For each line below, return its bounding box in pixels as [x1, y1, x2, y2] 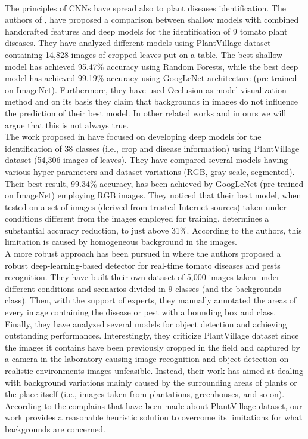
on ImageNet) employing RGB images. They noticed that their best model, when [5, 189, 301, 201]
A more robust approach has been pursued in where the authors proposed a [5, 247, 281, 260]
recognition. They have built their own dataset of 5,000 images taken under [5, 271, 280, 283]
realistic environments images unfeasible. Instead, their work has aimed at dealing [5, 364, 304, 376]
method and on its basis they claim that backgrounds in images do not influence [5, 95, 298, 108]
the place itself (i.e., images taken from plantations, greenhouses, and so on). [5, 388, 285, 400]
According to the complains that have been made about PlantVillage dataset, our [5, 399, 303, 412]
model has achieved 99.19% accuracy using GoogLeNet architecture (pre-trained [5, 72, 297, 84]
